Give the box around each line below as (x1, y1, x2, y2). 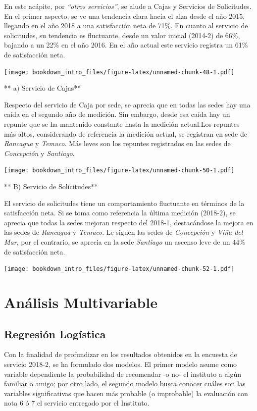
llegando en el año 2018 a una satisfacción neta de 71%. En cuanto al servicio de (4, 20, 248, 31)
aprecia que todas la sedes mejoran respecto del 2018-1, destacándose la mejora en (4, 217, 254, 227)
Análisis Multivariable (4, 292, 157, 312)
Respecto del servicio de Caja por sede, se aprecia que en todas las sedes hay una (4, 99, 251, 109)
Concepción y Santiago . (4, 148, 75, 158)
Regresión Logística (4, 326, 106, 341)
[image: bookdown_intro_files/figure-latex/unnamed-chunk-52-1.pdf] (4, 265, 235, 273)
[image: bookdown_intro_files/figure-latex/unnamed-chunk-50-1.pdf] (4, 167, 235, 174)
